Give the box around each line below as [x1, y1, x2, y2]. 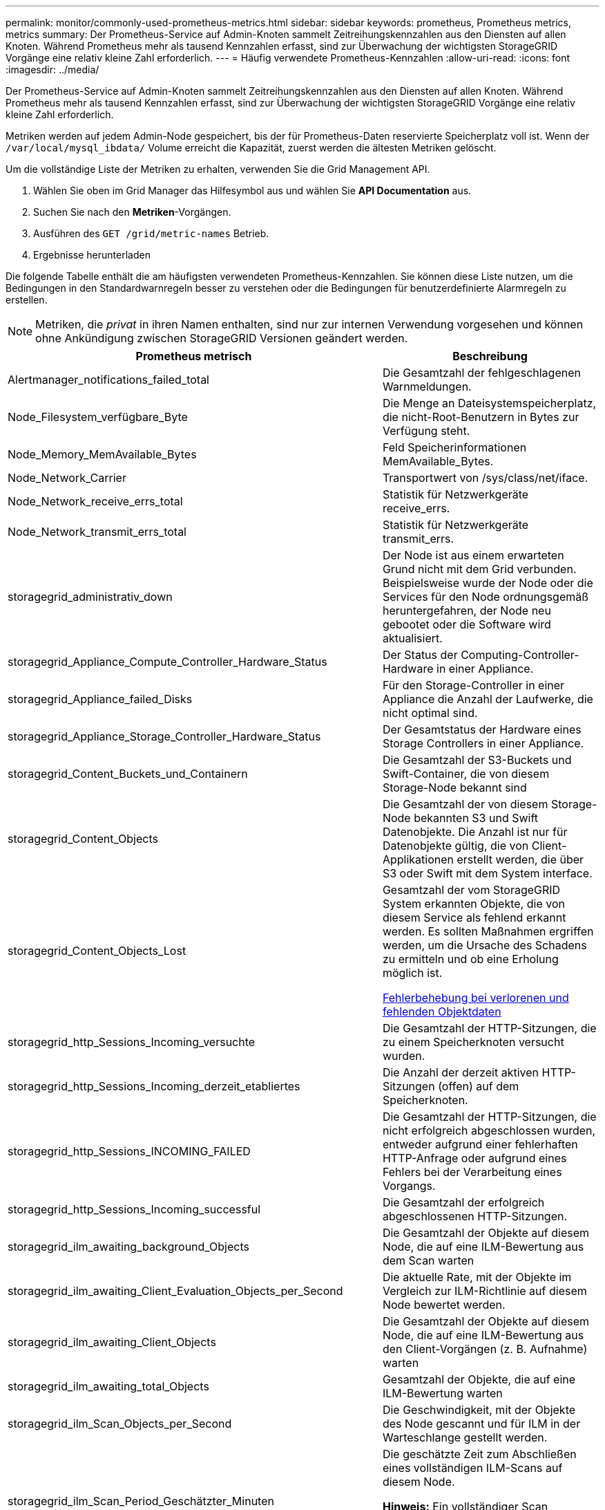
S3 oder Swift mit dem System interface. [382, 866, 593, 880]
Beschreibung [452, 349, 528, 363]
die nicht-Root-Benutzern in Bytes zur [382, 410, 579, 424]
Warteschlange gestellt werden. [382, 1430, 548, 1444]
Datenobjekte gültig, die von [382, 839, 529, 852]
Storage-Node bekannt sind [382, 781, 527, 794]
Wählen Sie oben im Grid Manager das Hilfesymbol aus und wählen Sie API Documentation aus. [33, 185, 472, 196]
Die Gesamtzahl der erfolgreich [382, 1195, 545, 1209]
